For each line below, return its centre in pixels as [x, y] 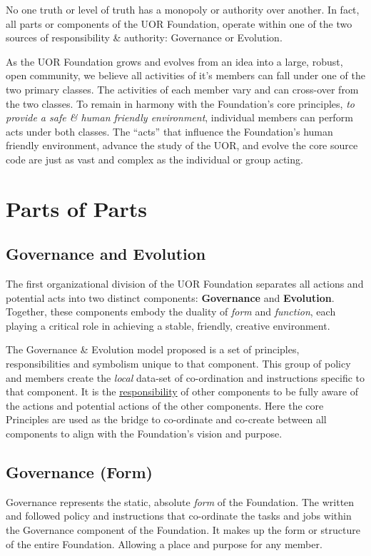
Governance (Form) [80, 472]
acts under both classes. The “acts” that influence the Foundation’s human [169, 131]
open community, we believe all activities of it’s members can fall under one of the [185, 75]
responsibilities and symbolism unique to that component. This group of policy [178, 364]
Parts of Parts [76, 208]
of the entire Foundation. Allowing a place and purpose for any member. [164, 544]
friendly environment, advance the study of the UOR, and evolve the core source [182, 145]
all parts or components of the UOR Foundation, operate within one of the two [179, 23]
